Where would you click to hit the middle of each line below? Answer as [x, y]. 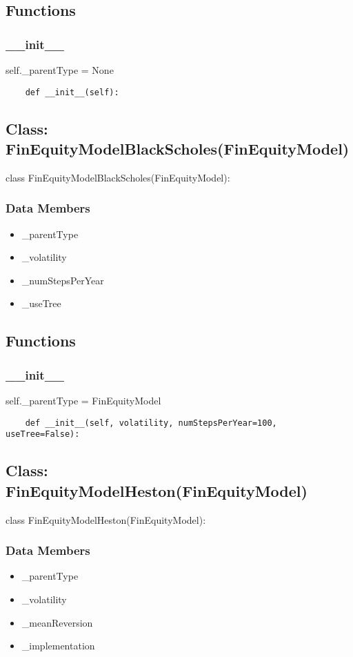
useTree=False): [43, 434]
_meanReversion [57, 622]
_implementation [58, 646]
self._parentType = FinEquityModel [83, 401]
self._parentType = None [60, 70]
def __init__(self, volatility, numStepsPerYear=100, [151, 423]
